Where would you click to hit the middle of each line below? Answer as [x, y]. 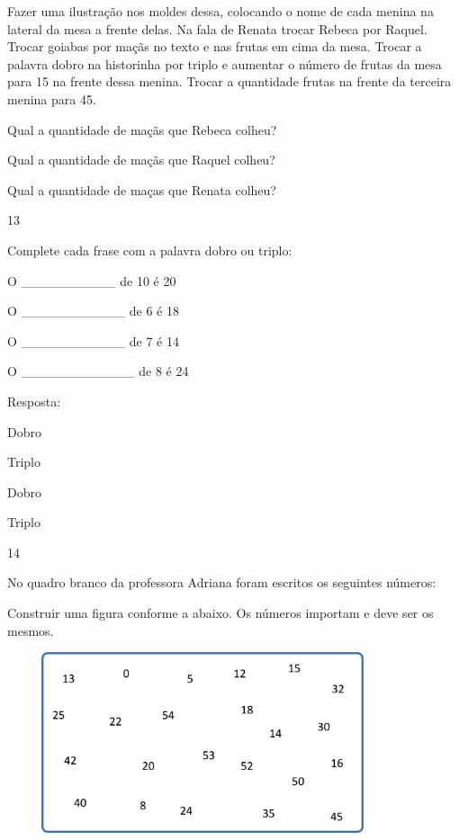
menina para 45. [52, 98]
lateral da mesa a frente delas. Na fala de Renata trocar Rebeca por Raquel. [217, 28]
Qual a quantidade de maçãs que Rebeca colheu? [142, 129]
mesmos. [31, 630]
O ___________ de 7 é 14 [93, 340]
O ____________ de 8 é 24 [98, 371]
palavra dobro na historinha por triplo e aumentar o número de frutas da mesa [225, 63]
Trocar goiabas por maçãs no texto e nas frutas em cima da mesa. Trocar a [215, 46]
